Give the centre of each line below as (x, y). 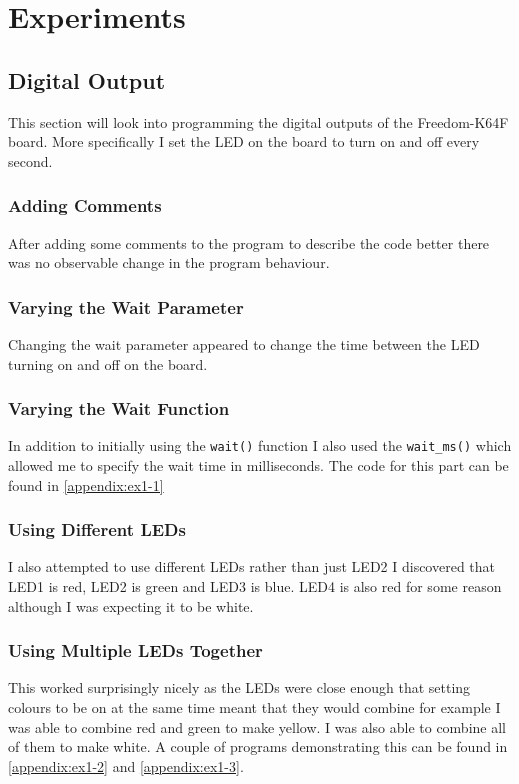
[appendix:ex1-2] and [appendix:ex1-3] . (126, 765)
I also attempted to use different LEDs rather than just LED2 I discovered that (252, 566)
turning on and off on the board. (108, 363)
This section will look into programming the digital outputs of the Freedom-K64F (258, 121)
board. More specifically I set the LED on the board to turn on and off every (244, 141)
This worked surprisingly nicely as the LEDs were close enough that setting (239, 687)
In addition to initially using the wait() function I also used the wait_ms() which (260, 445)
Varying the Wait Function (119, 408)
